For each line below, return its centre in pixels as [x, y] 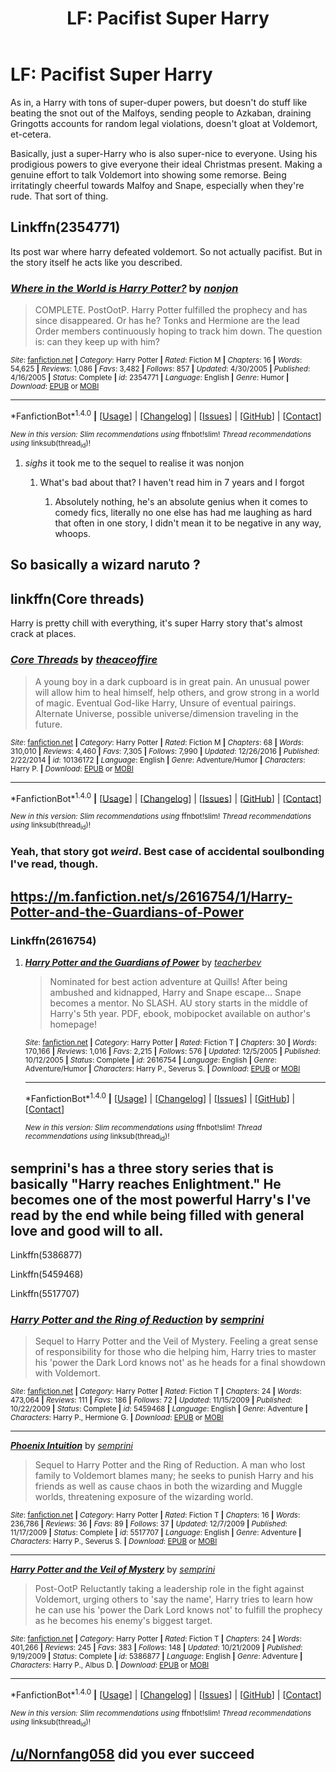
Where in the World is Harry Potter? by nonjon [124, 288]
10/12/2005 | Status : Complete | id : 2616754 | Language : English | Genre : [150, 1060]
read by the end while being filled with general [157, 1215]
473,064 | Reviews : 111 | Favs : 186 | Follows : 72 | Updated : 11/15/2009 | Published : [151, 1400]
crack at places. [43, 634]
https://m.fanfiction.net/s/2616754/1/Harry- [151, 896]
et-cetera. [31, 134]
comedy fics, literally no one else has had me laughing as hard [183, 513]
